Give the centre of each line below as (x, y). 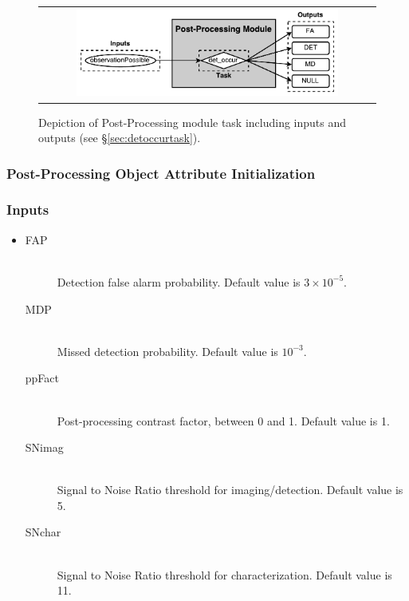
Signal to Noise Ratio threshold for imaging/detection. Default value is (230, 490)
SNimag (44, 447)
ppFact (42, 378)
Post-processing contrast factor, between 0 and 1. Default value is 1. (223, 420)
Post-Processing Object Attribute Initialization (161, 173)
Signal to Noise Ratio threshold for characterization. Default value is (224, 574)
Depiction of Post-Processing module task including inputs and (193, 122)
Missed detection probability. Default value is (167, 351)
